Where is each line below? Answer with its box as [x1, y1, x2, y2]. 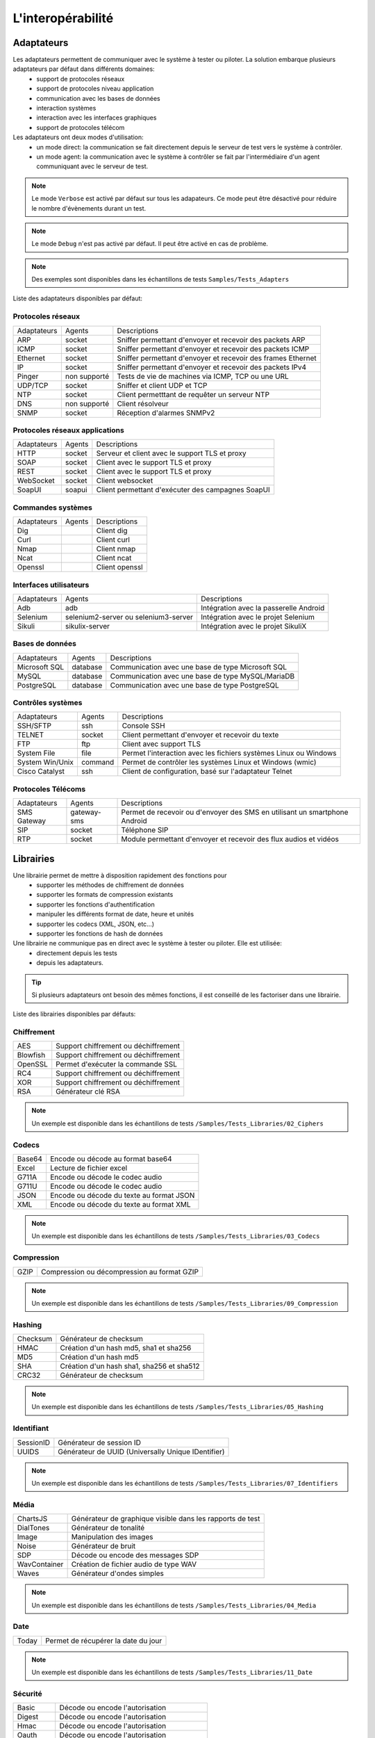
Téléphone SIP [121, 825, 169, 835]
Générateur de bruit [71, 1541, 136, 1551]
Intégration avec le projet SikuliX [201, 621, 307, 631]
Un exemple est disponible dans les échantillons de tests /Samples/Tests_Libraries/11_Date [31, 1668, 312, 1677]
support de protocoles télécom [36, 123, 125, 131]
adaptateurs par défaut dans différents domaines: [12, 65, 156, 73]
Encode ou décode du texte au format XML [49, 1200, 191, 1209]
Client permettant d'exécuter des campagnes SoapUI [96, 485, 270, 495]
